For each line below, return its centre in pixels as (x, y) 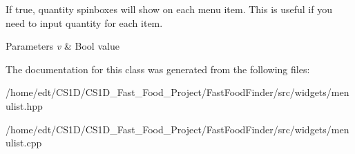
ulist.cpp (24, 143)
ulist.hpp (24, 105)
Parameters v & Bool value (63, 46)
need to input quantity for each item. (84, 22)
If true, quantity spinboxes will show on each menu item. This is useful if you (169, 9)
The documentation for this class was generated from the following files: (158, 69)
